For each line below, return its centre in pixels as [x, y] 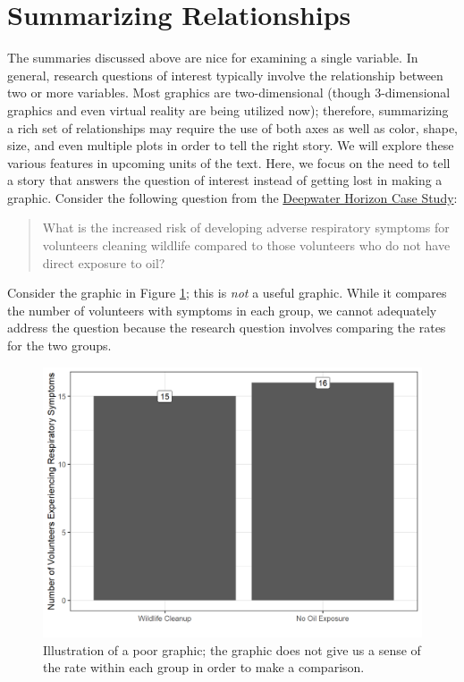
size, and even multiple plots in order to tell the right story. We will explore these [231, 145]
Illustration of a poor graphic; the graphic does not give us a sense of [232, 649]
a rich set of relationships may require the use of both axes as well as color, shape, [232, 127]
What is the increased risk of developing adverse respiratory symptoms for [246, 227]
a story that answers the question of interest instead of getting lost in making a [225, 180]
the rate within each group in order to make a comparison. [204, 667]
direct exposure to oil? [104, 262]
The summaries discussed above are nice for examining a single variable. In [213, 58]
